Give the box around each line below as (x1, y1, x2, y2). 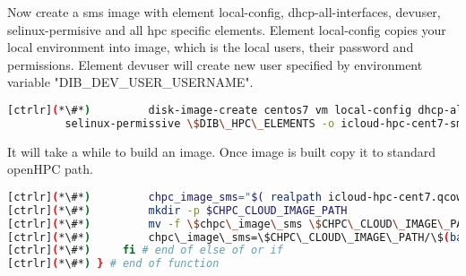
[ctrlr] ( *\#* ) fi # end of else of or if (7, 244, 283, 257)
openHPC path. (7, 160, 93, 178)
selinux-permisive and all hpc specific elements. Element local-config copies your (7, 20, 446, 39)
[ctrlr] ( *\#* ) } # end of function (7, 257, 220, 271)
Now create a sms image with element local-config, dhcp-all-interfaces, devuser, (7, 3, 441, 21)
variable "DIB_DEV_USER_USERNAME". (7, 73, 254, 91)
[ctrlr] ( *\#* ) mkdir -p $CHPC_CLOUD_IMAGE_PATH (7, 203, 348, 217)
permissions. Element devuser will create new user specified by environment (7, 55, 423, 73)
